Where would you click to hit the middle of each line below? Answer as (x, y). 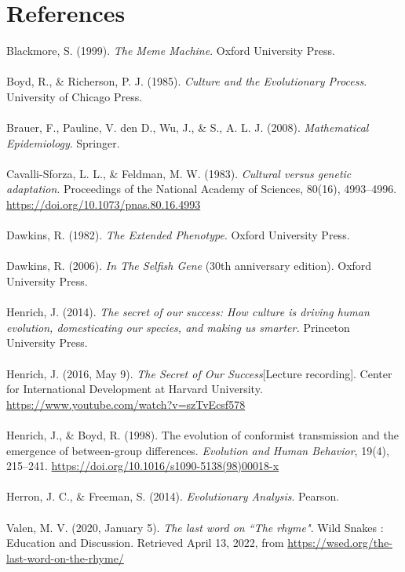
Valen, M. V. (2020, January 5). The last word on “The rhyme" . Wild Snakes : (195, 527)
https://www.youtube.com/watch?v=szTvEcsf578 (126, 404)
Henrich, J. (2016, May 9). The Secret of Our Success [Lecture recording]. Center (199, 373)
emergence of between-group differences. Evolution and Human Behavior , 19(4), (198, 450)
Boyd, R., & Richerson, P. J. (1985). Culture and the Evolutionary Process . (187, 81)
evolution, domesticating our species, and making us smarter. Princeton (178, 327)
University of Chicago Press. (75, 96)
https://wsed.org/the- (340, 543)
